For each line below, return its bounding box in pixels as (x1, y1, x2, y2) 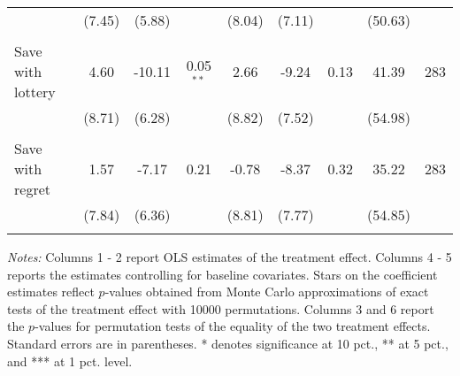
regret (14, 179, 50, 199)
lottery (14, 81, 56, 102)
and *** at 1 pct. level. (7, 351, 133, 370)
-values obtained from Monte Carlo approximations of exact (104, 282, 429, 301)
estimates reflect (7, 282, 95, 301)
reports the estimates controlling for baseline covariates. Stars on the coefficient (7, 265, 438, 283)
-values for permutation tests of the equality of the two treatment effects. (34, 317, 431, 335)
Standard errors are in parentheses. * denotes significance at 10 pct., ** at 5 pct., (7, 334, 448, 352)
